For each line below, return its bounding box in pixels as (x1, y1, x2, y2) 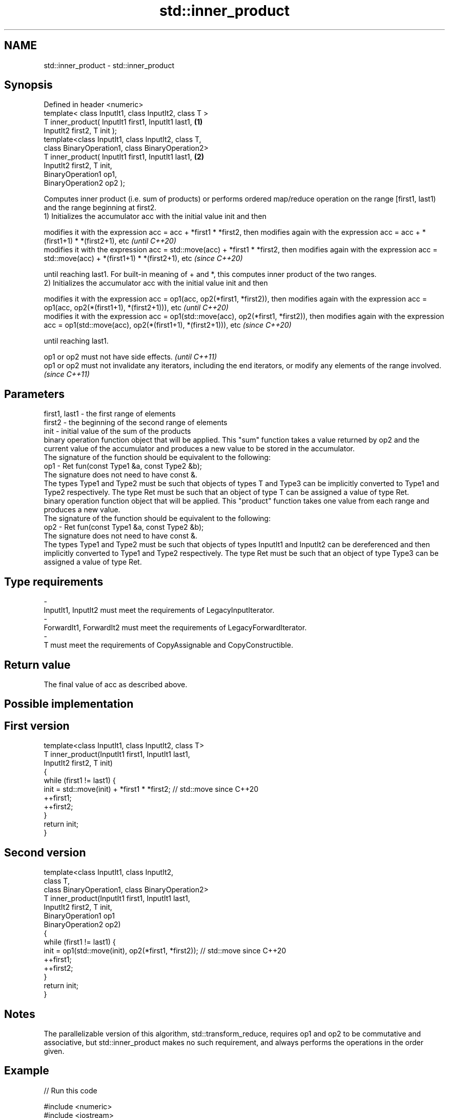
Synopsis (4, 78, 53, 92)
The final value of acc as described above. (44, 680, 188, 689)
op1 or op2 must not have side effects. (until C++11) (44, 352, 217, 362)
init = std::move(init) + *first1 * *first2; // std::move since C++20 (44, 785, 259, 794)
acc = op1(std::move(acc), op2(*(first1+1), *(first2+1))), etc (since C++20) (44, 321, 292, 330)
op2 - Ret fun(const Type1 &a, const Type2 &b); (44, 523, 204, 532)
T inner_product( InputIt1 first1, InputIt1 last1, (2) (44, 152, 205, 162)
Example (4, 1064, 49, 1077)
